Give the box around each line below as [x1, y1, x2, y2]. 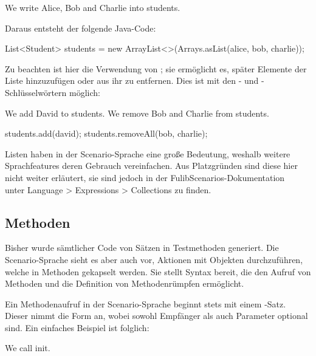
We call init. [5, 341, 50, 354]
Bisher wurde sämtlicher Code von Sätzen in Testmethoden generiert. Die [5, 241, 279, 254]
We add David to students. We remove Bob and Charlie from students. [5, 106, 269, 119]
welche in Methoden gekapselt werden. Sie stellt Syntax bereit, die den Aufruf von [5, 265, 311, 278]
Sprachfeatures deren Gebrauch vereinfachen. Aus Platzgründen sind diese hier [5, 159, 298, 172]
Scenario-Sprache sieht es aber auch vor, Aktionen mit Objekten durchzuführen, [5, 253, 303, 265]
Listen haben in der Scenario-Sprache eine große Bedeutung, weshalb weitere [5, 147, 290, 160]
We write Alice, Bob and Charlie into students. [5, 1, 180, 13]
